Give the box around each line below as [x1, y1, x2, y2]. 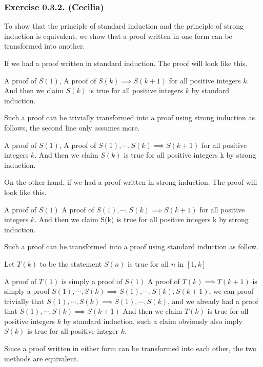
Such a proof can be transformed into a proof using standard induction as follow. [4, 241, 259, 252]
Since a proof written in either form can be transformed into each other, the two [4, 343, 257, 354]
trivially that [4, 295, 45, 306]
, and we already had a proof [167, 295, 258, 306]
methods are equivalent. [4, 353, 79, 363]
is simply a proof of [62, 275, 123, 286]
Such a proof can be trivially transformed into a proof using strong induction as [4, 112, 255, 123]
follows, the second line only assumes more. [4, 122, 140, 133]
